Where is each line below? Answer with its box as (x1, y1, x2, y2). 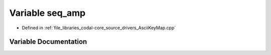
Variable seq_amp (9, 7, 86, 18)
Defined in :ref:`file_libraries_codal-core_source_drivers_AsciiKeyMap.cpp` (22, 25, 176, 31)
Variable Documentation (9, 38, 87, 46)
